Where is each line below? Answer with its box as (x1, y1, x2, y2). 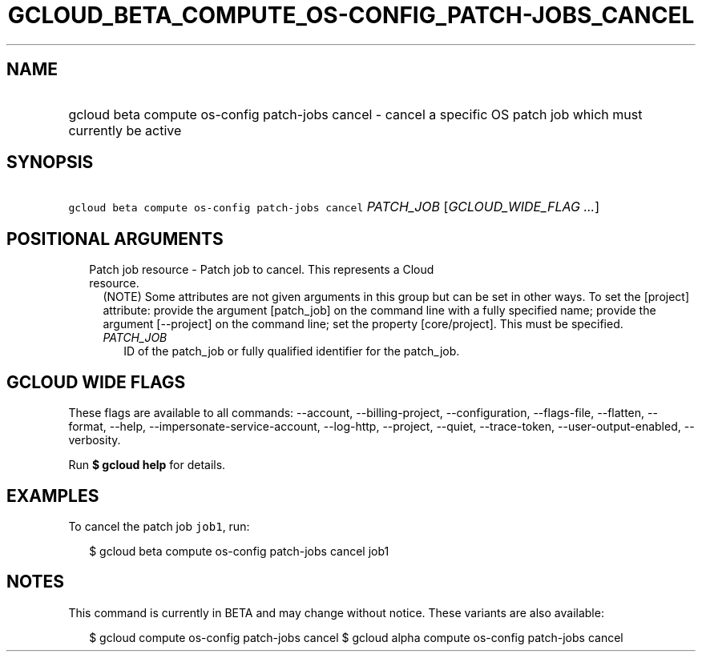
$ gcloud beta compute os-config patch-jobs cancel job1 (89, 544, 389, 558)
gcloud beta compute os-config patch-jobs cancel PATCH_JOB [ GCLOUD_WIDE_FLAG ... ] (68, 199, 600, 215)
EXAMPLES (6, 485, 99, 506)
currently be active (68, 122, 182, 138)
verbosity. (68, 433, 121, 447)
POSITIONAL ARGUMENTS (6, 228, 224, 249)
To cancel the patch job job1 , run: (68, 519, 250, 533)
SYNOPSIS (6, 152, 94, 173)
